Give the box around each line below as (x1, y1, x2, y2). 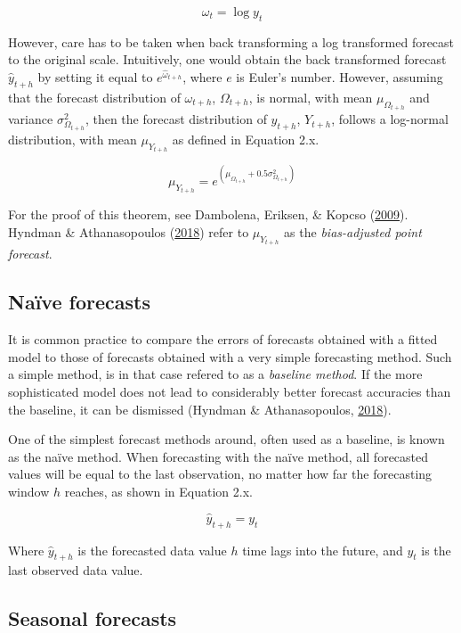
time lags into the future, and (242, 540, 403, 559)
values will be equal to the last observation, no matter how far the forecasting (8, 464, 433, 483)
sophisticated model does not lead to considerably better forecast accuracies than (8, 382, 451, 400)
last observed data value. (8, 561, 143, 580)
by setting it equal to (37, 67, 153, 86)
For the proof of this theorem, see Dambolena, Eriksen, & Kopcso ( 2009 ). (8, 205, 408, 224)
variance (8, 110, 53, 128)
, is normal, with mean (248, 87, 373, 106)
